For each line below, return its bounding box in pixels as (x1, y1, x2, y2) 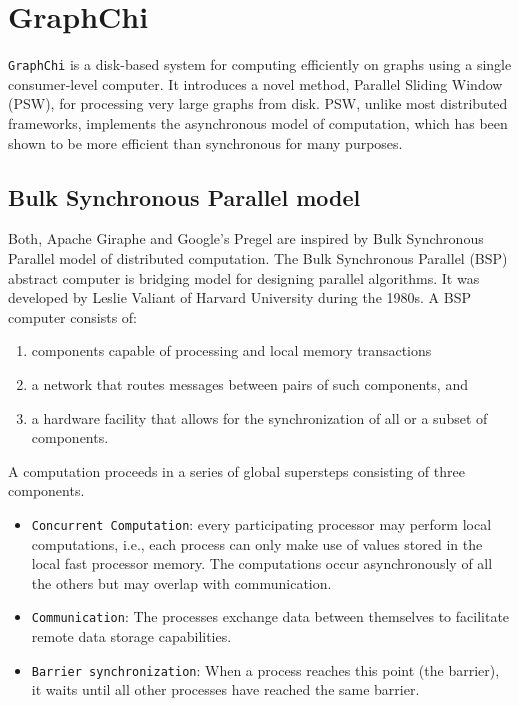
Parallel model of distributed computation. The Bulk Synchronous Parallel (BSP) (8, 247, 508, 268)
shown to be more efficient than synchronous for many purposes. (8, 132, 403, 153)
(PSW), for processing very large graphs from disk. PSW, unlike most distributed (8, 93, 508, 114)
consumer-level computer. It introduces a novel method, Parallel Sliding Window (8, 73, 503, 94)
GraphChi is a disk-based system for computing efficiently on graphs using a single (8, 54, 512, 75)
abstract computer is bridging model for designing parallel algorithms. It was (8, 267, 480, 288)
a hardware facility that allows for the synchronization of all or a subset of (31, 407, 488, 428)
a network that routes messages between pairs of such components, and (31, 373, 468, 394)
